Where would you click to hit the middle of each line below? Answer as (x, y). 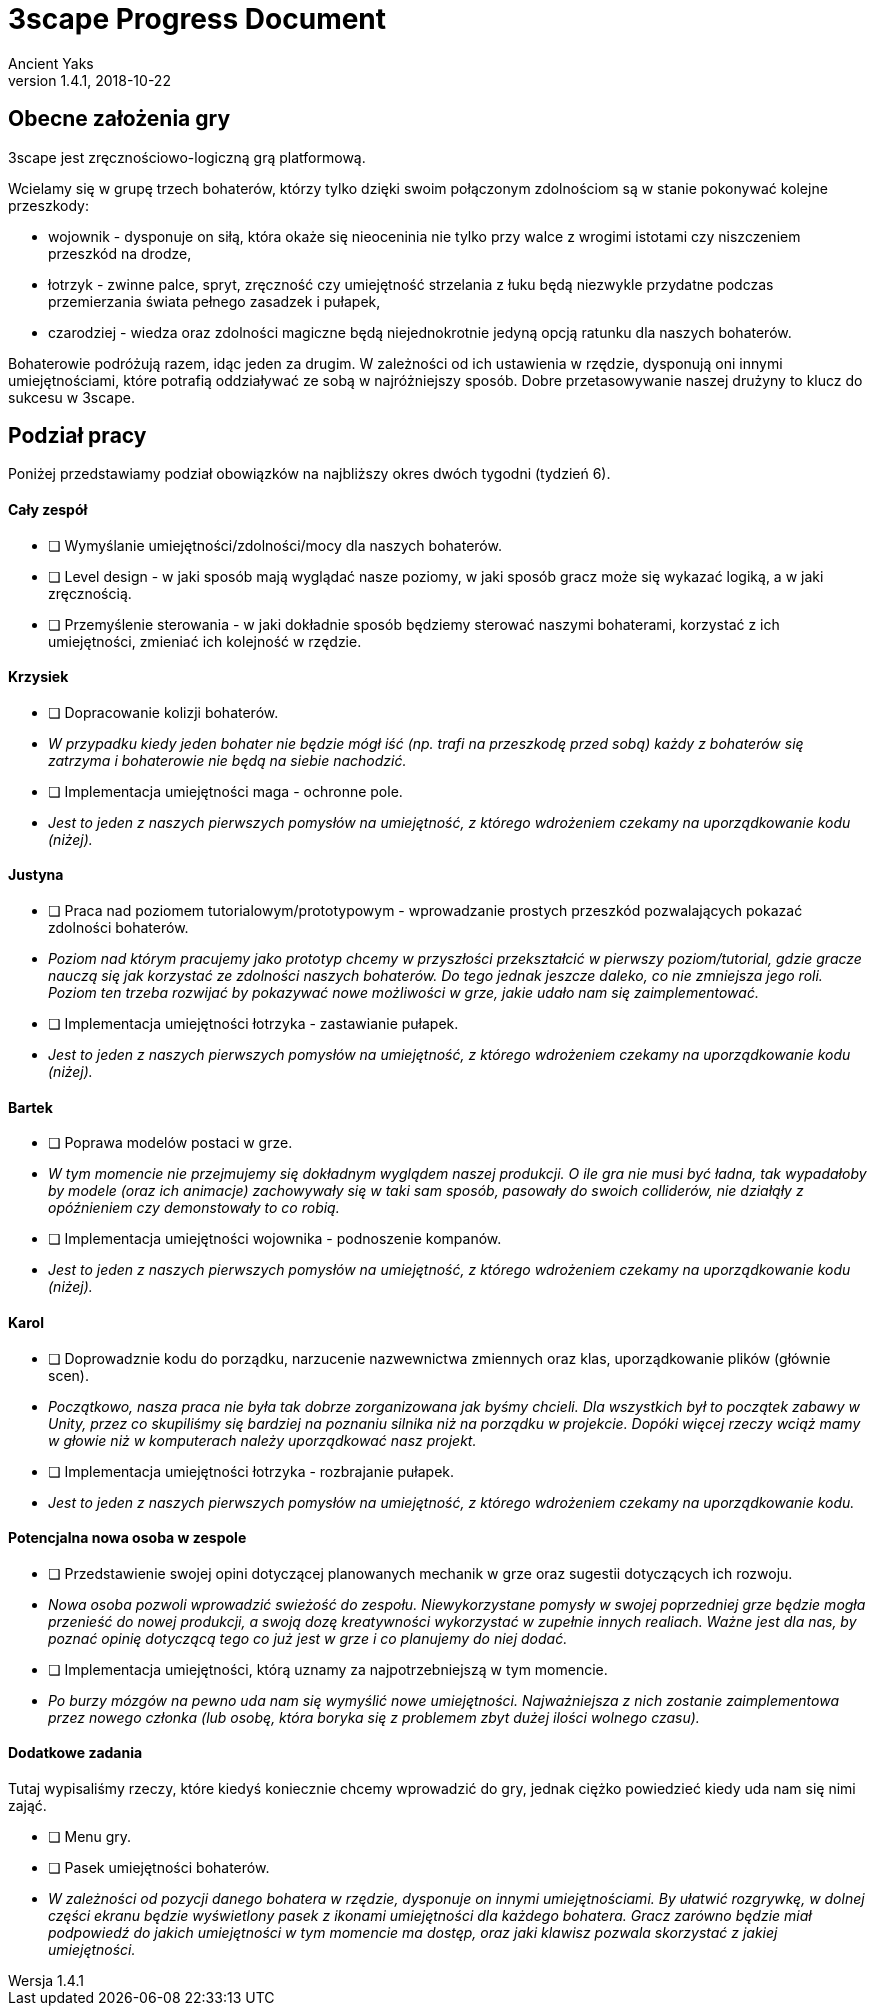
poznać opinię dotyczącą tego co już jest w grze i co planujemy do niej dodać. (308, 1638)
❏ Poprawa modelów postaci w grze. (170, 1143)
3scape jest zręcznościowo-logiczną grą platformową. (187, 157)
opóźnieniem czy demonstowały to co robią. (194, 1208)
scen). (68, 1375)
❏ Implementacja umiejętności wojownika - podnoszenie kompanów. (275, 1239)
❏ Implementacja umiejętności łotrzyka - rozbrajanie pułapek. (251, 1471)
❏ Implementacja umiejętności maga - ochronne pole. (225, 791)
